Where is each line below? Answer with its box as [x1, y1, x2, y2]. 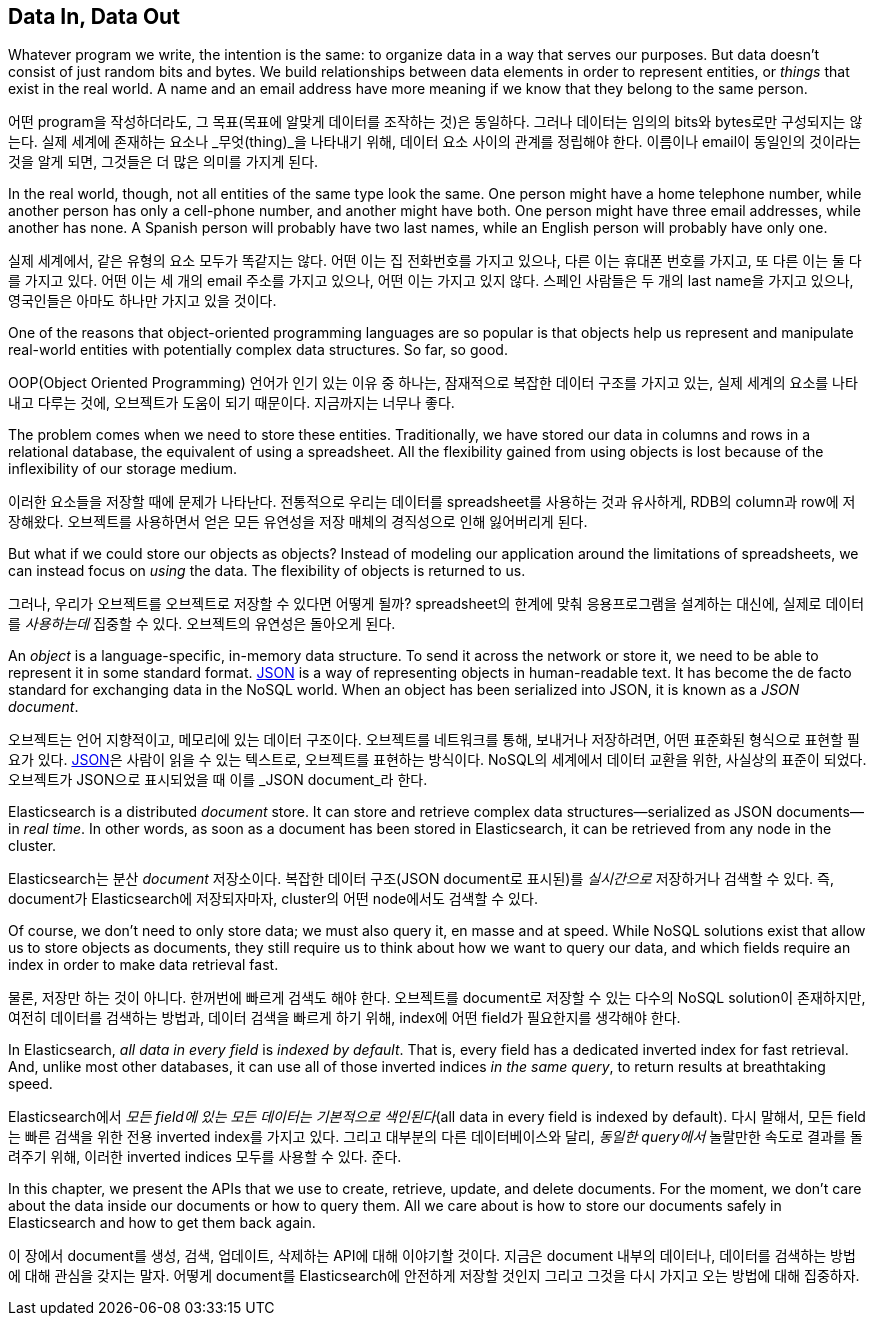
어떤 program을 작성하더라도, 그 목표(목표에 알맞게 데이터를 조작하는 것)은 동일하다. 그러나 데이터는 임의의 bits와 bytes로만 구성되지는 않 [8, 113, 863, 131]
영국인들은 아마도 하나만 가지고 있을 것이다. [8, 292, 277, 310]
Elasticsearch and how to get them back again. [8, 1214, 316, 1232]
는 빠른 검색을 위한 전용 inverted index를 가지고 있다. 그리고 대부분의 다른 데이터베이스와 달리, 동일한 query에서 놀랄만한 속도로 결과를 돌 [8, 1128, 863, 1146]
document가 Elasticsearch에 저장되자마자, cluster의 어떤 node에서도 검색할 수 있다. [8, 890, 538, 908]
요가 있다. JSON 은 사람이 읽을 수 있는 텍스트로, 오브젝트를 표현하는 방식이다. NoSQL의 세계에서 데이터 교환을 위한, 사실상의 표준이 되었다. [8, 751, 867, 769]
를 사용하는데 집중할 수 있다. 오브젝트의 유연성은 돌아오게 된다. [8, 615, 396, 633]
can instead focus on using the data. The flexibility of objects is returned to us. [8, 562, 526, 580]
